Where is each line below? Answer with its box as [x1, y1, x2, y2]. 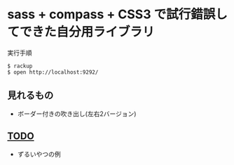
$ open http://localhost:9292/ [7, 68, 99, 76]
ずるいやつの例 [17, 150, 61, 158]
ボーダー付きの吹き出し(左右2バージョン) [17, 110, 137, 118]
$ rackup [7, 62, 33, 70]
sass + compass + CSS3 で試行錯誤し [7, 6, 228, 22]
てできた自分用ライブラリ [7, 24, 156, 40]
